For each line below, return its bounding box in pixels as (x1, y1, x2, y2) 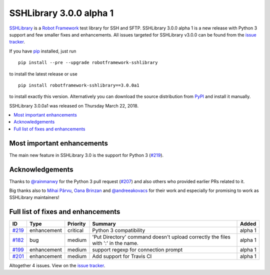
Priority (67, 220, 86, 227)
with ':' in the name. (92, 240, 138, 247)
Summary (92, 220, 116, 227)
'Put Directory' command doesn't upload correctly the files (92, 233, 231, 240)
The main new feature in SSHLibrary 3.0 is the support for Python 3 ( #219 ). (9, 152, 164, 158)
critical (67, 227, 83, 234)
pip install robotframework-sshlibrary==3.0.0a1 (18, 82, 139, 88)
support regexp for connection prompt (92, 246, 182, 253)
